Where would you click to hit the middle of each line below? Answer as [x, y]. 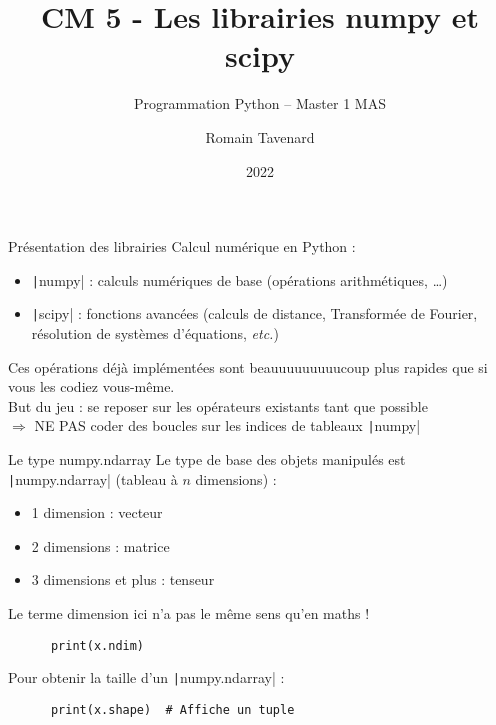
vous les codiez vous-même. [91, 386]
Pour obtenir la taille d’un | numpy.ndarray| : [146, 677]
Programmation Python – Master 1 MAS [260, 103]
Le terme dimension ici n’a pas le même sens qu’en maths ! [189, 613]
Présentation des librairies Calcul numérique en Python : [182, 246]
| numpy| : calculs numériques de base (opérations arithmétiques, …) [239, 279]
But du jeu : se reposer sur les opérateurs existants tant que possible [218, 405]
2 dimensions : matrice [100, 545]
